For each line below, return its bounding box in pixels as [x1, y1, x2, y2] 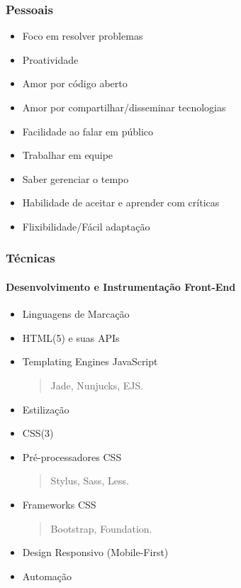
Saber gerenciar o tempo [22, 171, 129, 186]
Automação [22, 568, 72, 583]
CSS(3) [22, 426, 54, 440]
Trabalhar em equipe [22, 148, 113, 162]
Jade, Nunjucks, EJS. [50, 377, 144, 392]
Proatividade [22, 52, 79, 67]
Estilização [22, 401, 69, 416]
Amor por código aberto [22, 76, 128, 91]
